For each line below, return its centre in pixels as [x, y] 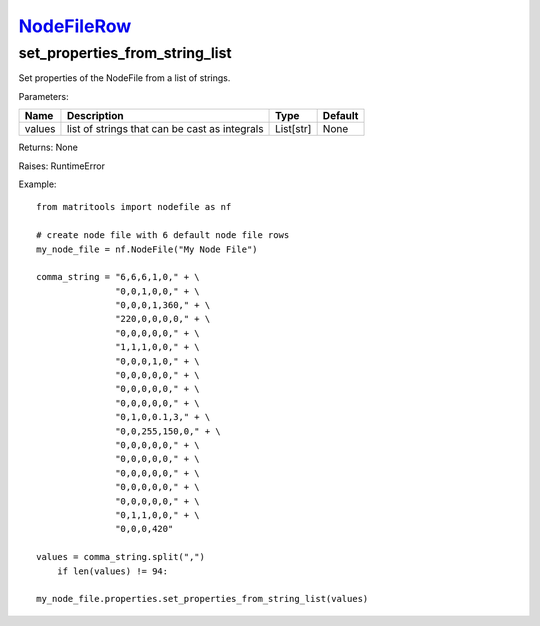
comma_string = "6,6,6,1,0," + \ [118, 277]
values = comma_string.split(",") [120, 557]
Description [95, 116]
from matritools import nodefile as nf [134, 207]
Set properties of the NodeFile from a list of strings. [124, 78]
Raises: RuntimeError [61, 166]
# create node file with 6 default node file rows [163, 235]
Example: [37, 184]
